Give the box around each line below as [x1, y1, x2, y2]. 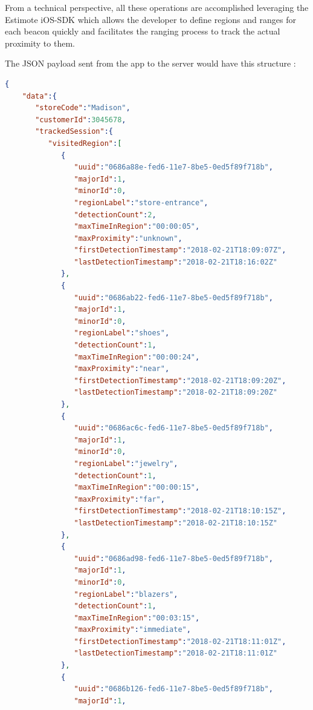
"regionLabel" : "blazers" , [74, 590, 178, 599]
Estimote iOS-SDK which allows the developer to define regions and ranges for [5, 13, 296, 25]
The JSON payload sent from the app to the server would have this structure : [5, 57, 296, 70]
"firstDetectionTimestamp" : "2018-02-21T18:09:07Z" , [74, 246, 286, 255]
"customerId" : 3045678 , [35, 115, 126, 124]
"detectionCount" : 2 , [74, 210, 156, 219]
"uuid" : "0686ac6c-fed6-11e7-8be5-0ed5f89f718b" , [74, 424, 273, 433]
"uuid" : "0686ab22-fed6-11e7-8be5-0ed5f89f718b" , [74, 293, 273, 302]
